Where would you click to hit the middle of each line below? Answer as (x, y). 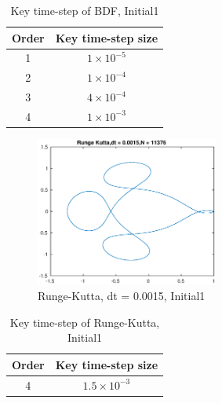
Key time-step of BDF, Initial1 (85, 10)
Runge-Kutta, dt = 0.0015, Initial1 (122, 295)
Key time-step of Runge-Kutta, (85, 322)
